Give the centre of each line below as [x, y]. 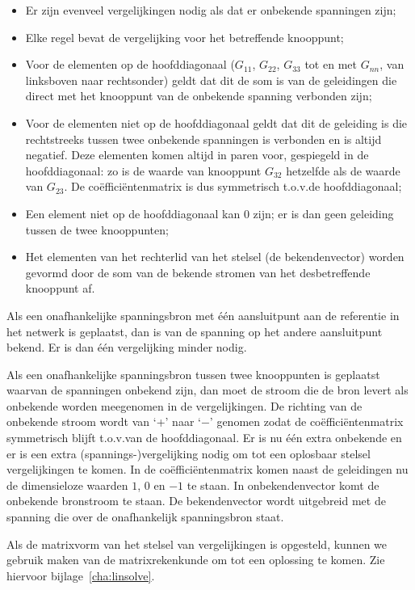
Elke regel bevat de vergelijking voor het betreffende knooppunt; [184, 37]
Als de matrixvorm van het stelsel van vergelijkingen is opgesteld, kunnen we [197, 544]
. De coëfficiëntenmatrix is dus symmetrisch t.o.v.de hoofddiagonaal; [233, 186]
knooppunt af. [60, 288]
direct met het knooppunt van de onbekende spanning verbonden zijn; [199, 96]
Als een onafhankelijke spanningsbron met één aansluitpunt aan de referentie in [203, 315]
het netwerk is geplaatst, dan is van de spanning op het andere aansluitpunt [195, 331]
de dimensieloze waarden [67, 485]
